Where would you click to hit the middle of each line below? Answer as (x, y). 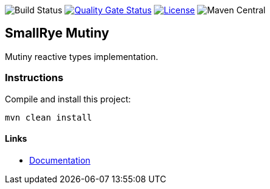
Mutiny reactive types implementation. (82, 56)
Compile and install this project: (68, 99)
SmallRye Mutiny (57, 33)
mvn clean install (49, 117)
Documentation (60, 160)
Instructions (34, 78)
